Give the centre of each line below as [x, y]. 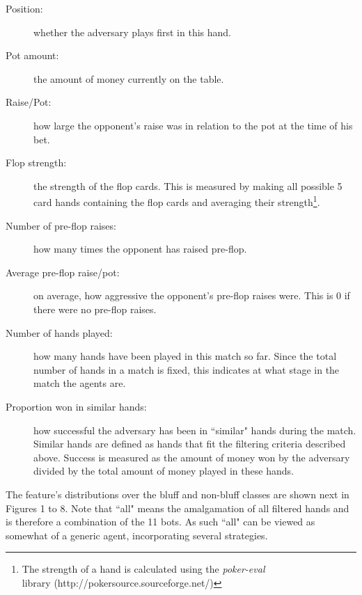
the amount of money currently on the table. [129, 78]
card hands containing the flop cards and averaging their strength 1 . [177, 201]
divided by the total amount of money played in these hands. [164, 471]
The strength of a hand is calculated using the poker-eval [143, 569]
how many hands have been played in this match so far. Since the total [185, 356]
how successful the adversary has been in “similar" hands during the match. [195, 430]
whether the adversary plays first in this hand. [132, 32]
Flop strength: [36, 162]
